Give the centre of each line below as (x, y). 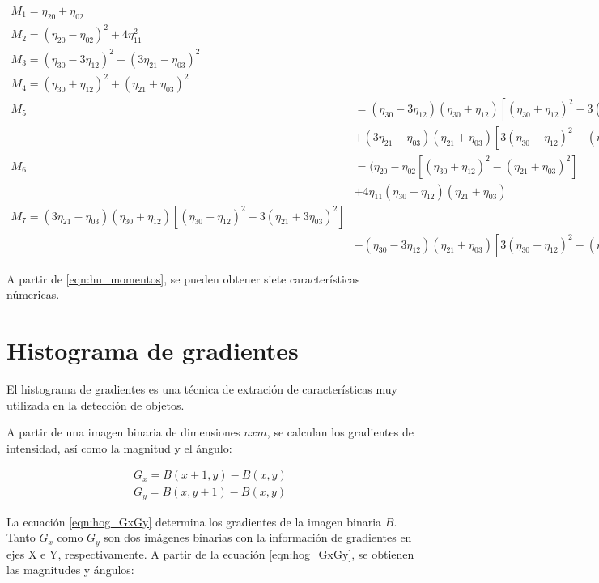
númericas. (33, 294)
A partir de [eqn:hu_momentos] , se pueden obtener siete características (183, 278)
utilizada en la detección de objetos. (96, 404)
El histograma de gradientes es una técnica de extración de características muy (202, 388)
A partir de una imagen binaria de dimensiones (123, 432)
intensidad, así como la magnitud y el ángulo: (119, 447)
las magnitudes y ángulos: (70, 570)
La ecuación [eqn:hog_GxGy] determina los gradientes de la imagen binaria (194, 521)
